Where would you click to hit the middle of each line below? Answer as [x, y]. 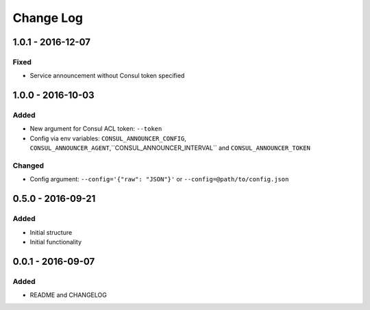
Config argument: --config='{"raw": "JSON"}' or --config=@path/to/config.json [159, 179]
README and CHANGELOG [69, 295]
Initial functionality [56, 242]
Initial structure [51, 232]
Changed [28, 166]
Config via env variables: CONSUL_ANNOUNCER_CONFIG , [108, 138]
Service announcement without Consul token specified [107, 76]
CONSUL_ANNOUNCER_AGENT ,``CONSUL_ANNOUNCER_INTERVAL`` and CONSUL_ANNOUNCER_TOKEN [170, 148]
